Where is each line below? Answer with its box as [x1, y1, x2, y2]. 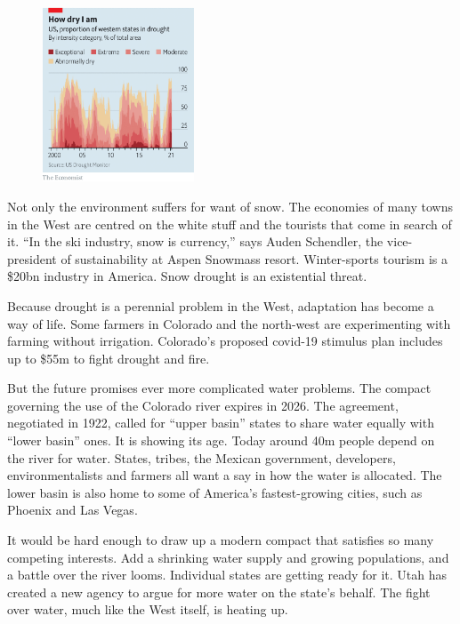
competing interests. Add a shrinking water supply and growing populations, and [7, 548, 449, 566]
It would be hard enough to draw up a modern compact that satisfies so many [7, 531, 434, 549]
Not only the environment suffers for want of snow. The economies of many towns [7, 196, 453, 215]
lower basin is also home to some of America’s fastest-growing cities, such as [7, 483, 423, 501]
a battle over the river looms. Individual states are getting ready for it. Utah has [7, 565, 448, 584]
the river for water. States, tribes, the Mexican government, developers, [7, 448, 396, 467]
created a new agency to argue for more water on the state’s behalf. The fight [7, 582, 431, 601]
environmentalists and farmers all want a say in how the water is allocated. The [7, 466, 442, 484]
